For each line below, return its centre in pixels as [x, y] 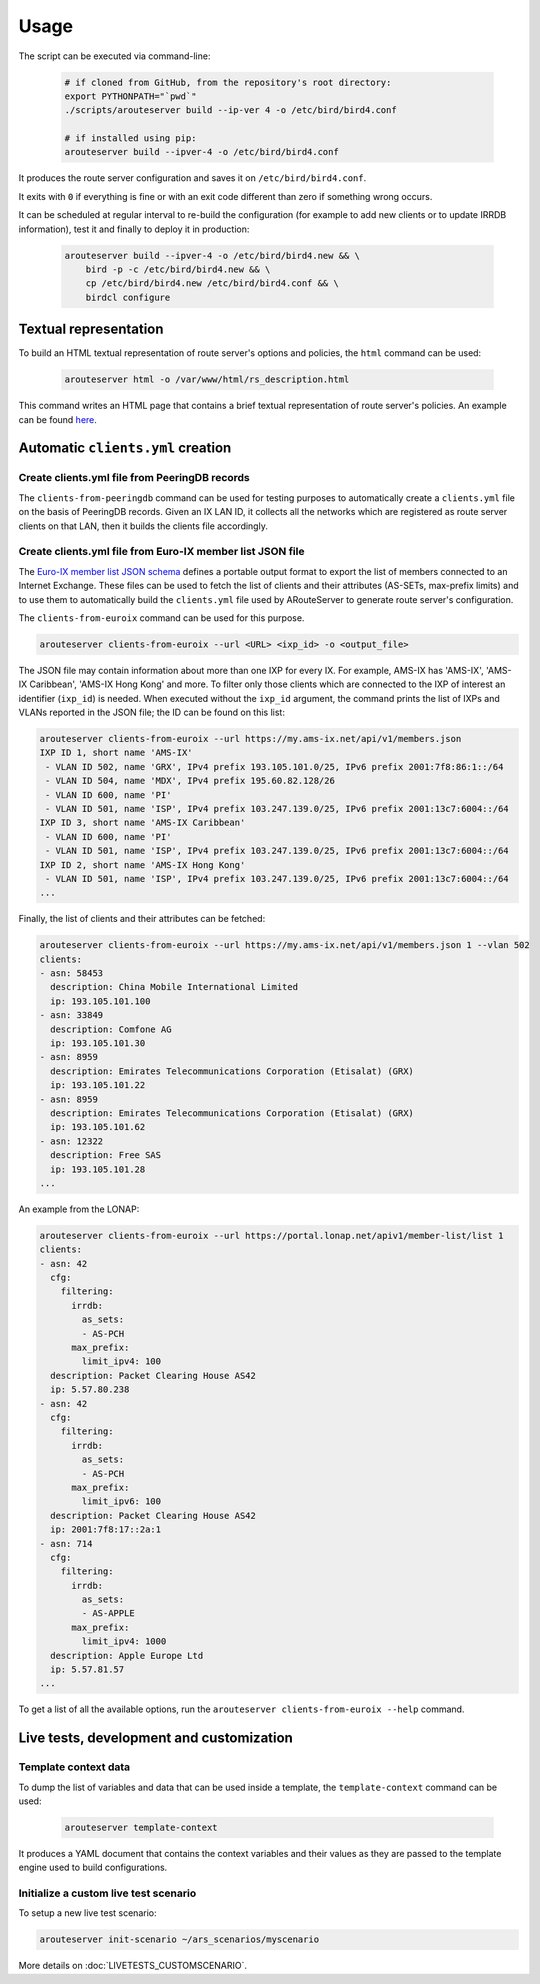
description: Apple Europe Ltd [127, 1655]
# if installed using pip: [130, 138]
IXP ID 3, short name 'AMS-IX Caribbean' [142, 823]
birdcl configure [128, 297]
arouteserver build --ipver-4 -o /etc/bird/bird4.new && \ [212, 255]
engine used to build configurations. [93, 1867]
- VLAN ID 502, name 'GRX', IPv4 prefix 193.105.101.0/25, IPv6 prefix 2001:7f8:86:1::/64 [274, 766]
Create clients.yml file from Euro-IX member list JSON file [161, 552]
